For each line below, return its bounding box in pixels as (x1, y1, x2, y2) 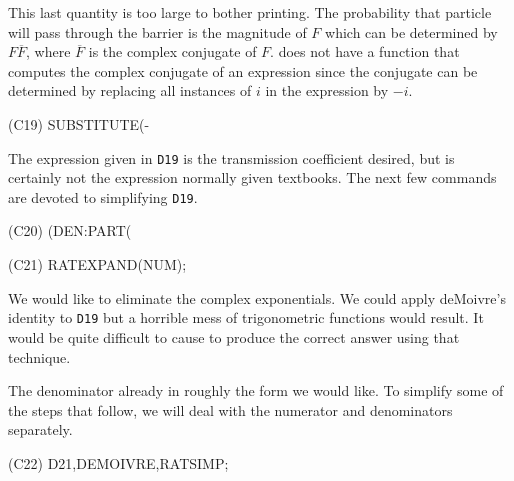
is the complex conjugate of (88, 41, 257, 62)
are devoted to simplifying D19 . (8, 186, 198, 207)
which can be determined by (325, 21, 498, 42)
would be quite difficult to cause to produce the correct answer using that (8, 326, 460, 347)
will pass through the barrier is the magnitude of (8, 21, 307, 42)
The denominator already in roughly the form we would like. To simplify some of (8, 380, 504, 401)
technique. (8, 346, 71, 367)
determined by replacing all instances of (8, 80, 252, 101)
